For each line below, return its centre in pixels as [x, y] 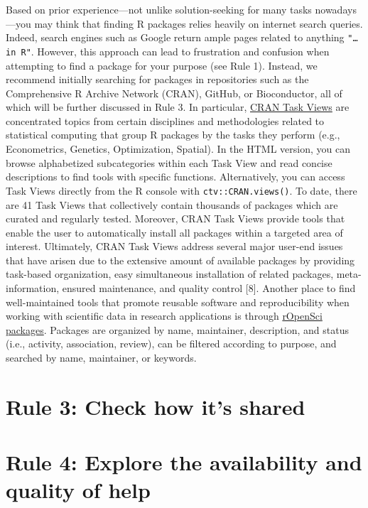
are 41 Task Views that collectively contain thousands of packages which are [172, 204]
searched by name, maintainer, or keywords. [101, 358]
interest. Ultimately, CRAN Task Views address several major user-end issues [174, 246]
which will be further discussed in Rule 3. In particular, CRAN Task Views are [178, 107]
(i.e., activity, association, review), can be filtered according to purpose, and [171, 344]
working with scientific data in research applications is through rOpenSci [164, 316]
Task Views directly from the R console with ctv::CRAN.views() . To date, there [182, 190]
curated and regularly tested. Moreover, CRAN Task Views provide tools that [175, 218]
